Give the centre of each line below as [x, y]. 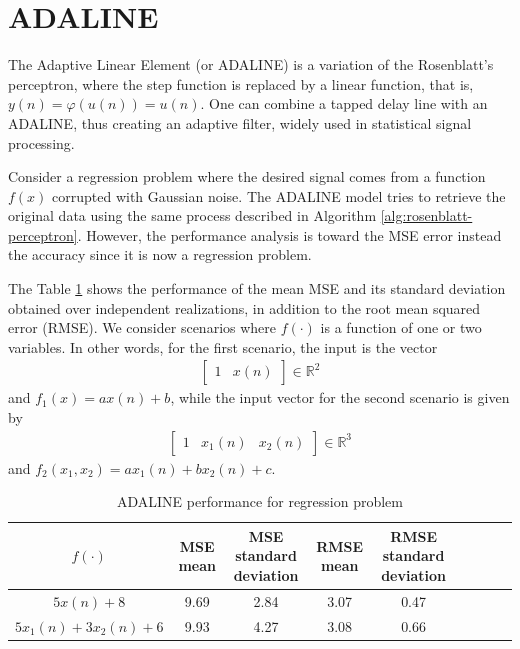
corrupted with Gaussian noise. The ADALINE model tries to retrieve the [279, 195]
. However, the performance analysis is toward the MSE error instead [289, 234]
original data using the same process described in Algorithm [192, 215]
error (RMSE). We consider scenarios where [142, 327]
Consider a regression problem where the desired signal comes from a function [247, 176]
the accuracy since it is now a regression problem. [160, 254]
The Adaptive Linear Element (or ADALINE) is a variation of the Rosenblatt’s [251, 64]
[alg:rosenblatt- [426, 215]
